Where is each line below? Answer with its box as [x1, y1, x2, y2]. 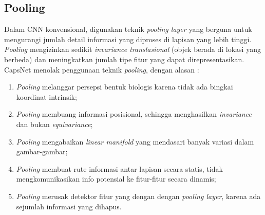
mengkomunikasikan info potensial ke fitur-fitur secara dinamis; [16, 173, 216, 184]
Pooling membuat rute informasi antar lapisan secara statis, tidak [16, 163, 223, 174]
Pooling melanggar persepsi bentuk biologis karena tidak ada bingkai [16, 81, 233, 92]
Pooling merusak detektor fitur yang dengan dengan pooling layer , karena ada [16, 190, 261, 201]
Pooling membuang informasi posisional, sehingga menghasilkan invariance [16, 109, 252, 119]
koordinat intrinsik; [16, 91, 77, 102]
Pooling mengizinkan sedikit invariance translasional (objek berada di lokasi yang [4, 44, 261, 55]
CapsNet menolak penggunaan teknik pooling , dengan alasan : [4, 64, 199, 75]
